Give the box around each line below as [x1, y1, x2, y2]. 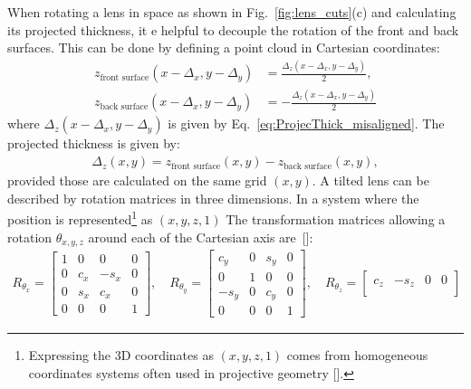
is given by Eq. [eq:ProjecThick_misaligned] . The [168, 114, 445, 133]
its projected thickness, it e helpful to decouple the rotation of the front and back [7, 20, 459, 39]
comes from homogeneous [286, 346, 428, 365]
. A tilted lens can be [312, 171, 429, 190]
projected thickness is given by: [7, 134, 180, 153]
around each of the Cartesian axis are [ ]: [88, 227, 313, 246]
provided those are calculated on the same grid [7, 171, 267, 190]
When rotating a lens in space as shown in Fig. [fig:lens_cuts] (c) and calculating [7, 3, 457, 21]
